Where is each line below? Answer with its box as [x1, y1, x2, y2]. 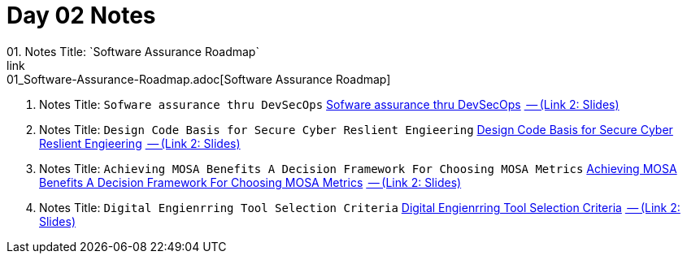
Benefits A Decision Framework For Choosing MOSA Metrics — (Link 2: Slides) [39, 175, 462, 189]
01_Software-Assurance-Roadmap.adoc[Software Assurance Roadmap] [7, 71, 391, 86]
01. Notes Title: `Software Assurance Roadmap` [7, 44, 259, 58]
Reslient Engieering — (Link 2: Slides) [39, 136, 241, 150]
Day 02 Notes [7, 2, 156, 29]
